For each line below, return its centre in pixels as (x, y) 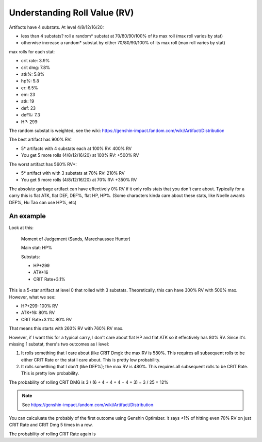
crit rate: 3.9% (35, 61)
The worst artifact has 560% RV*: (43, 164)
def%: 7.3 (31, 115)
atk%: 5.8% (33, 74)
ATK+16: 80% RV (38, 312)
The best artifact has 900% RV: (40, 139)
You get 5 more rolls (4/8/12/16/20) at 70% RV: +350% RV (79, 180)
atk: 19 (28, 101)
